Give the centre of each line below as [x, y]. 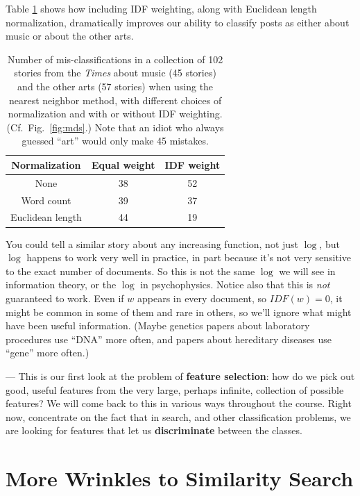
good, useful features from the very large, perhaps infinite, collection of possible [175, 389]
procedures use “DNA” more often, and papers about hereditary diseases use [169, 339]
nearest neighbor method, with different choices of [115, 100]
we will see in [307, 271]
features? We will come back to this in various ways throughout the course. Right [179, 403]
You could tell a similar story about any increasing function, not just [152, 243]
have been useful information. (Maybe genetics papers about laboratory [158, 325]
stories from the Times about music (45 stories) [115, 73]
